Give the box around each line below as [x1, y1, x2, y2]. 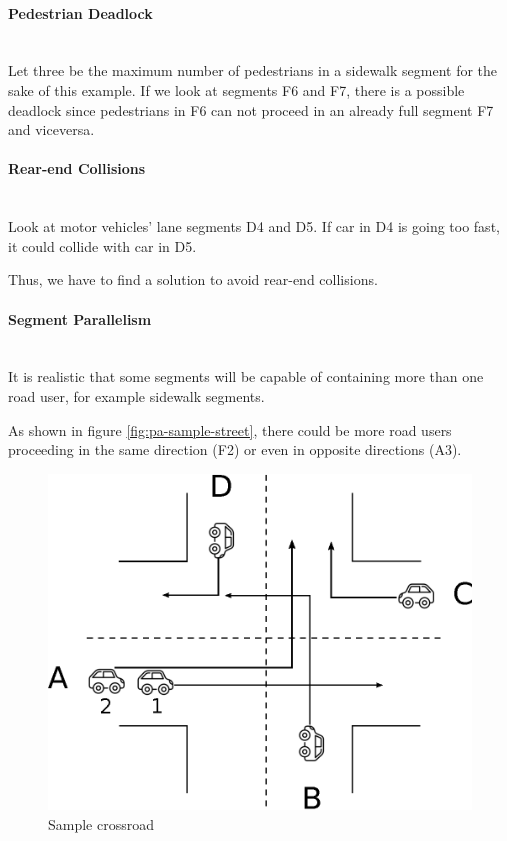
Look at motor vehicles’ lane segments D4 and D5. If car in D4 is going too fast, [8, 216, 500, 237]
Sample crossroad [48, 813, 155, 834]
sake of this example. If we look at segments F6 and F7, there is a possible [8, 79, 465, 100]
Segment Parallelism [8, 308, 152, 329]
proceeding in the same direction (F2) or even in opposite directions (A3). [8, 439, 462, 460]
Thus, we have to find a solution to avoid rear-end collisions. [8, 269, 378, 290]
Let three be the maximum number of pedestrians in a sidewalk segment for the [8, 60, 498, 81]
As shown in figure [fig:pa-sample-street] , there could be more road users [8, 419, 452, 440]
